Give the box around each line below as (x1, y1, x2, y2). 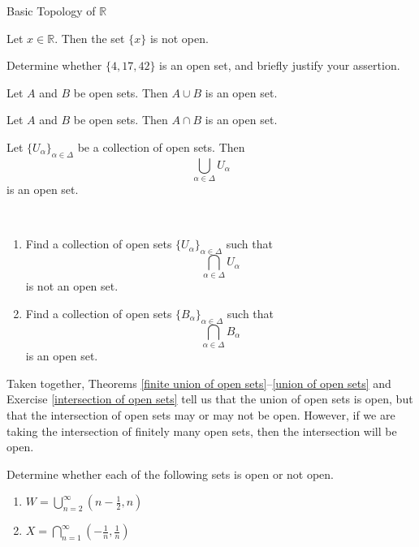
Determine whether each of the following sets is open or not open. (6, 465, 335, 482)
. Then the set (54, 29, 125, 46)
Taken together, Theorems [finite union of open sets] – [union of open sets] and (6, 374, 391, 391)
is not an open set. (25, 278, 119, 295)
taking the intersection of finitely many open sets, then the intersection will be (6, 422, 397, 439)
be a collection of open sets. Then (77, 138, 245, 155)
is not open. (149, 29, 209, 46)
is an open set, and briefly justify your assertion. (159, 57, 400, 74)
